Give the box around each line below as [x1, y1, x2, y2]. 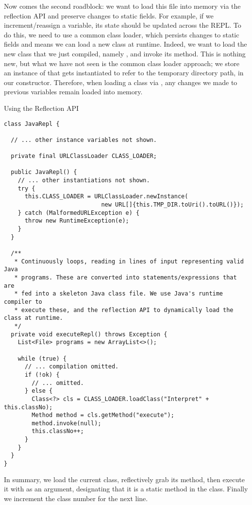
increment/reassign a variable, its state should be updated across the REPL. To [4, 20, 241, 30]
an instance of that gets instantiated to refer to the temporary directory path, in [4, 68, 244, 78]
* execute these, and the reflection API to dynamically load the [14, 306, 234, 313]
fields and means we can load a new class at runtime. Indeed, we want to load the [4, 39, 247, 49]
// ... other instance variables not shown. [11, 136, 157, 143]
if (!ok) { [24, 371, 60, 378]
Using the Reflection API [4, 103, 79, 113]
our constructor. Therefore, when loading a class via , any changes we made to [4, 77, 237, 87]
